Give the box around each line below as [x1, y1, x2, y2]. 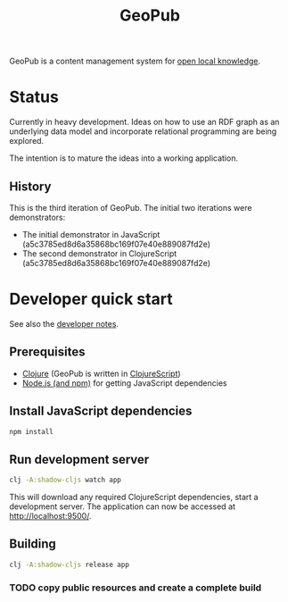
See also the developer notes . [9, 318, 119, 329]
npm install [9, 427, 53, 436]
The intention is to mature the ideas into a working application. [9, 153, 239, 163]
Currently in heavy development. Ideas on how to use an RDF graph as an [9, 117, 280, 128]
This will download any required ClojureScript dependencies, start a [9, 492, 259, 503]
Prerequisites [9, 345, 86, 360]
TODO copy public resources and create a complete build [9, 581, 262, 594]
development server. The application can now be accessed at [9, 501, 236, 512]
